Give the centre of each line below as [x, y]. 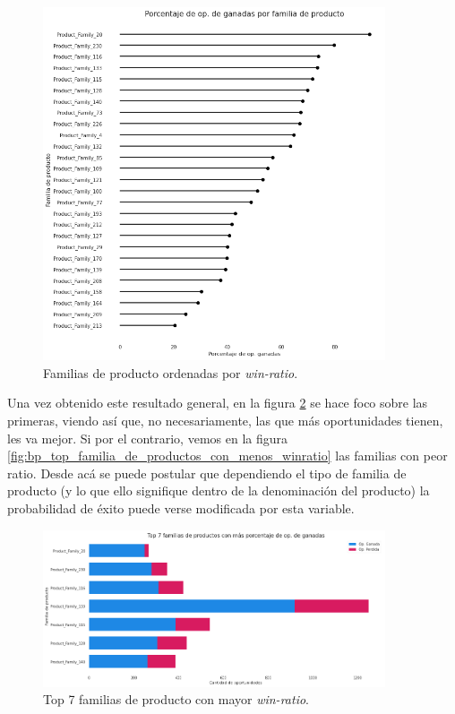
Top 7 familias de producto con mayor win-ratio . [176, 699]
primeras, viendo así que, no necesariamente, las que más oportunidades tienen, [225, 420]
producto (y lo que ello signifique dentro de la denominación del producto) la [219, 490]
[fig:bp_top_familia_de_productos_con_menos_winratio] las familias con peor [227, 456]
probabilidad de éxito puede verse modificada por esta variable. [181, 508]
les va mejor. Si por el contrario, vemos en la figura [147, 438]
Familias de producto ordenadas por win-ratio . [171, 372]
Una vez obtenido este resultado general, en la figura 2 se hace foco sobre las [218, 403]
